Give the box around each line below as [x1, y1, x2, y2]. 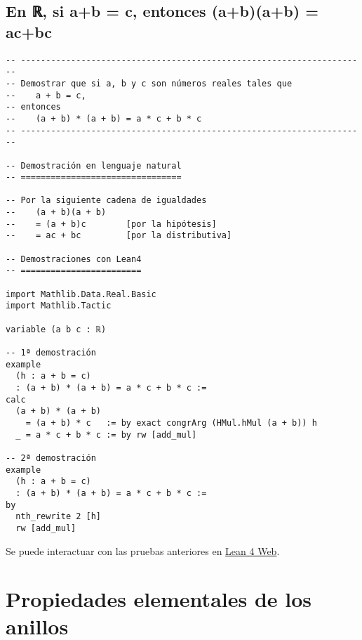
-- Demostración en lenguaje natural [6, 160, 182, 171]
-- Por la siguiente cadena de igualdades [6, 195, 207, 206]
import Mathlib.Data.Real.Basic [6, 289, 156, 299]
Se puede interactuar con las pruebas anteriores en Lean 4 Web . [6, 543, 280, 558]
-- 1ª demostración [6, 348, 96, 358]
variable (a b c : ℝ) [6, 324, 107, 334]
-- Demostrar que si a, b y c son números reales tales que [6, 78, 293, 89]
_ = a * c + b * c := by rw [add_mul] [15, 429, 197, 440]
